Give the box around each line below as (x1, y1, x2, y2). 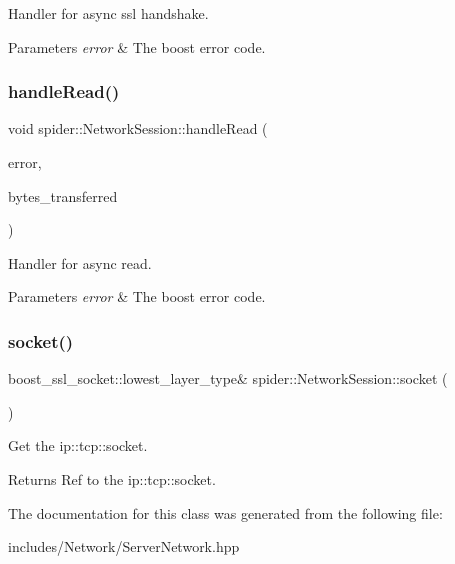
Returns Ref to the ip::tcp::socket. (8, 468, 216, 489)
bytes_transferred (8, 185, 118, 206)
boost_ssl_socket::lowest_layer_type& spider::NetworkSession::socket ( (8, 368, 448, 389)
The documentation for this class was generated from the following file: (8, 502, 443, 523)
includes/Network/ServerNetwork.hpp (8, 536, 240, 557)
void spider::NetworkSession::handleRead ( (8, 118, 268, 139)
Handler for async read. (8, 252, 152, 273)
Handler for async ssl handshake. (8, 3, 209, 23)
